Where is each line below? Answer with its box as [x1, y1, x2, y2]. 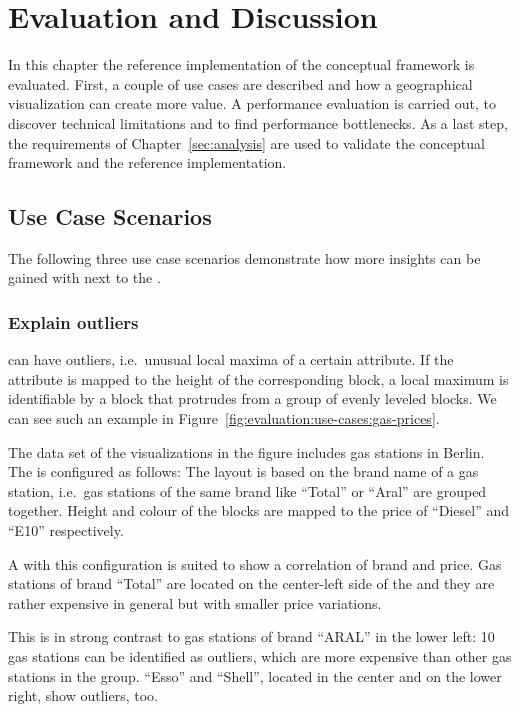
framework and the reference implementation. [8, 152, 287, 173]
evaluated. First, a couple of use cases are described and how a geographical [8, 73, 473, 94]
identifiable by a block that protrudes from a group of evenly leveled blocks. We [8, 388, 497, 409]
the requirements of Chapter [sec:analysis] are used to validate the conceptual [8, 132, 485, 153]
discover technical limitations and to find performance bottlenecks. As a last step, [8, 112, 508, 133]
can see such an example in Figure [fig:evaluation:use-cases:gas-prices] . [8, 408, 440, 429]
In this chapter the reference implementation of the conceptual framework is [8, 54, 475, 75]
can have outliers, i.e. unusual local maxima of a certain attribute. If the [8, 349, 454, 370]
